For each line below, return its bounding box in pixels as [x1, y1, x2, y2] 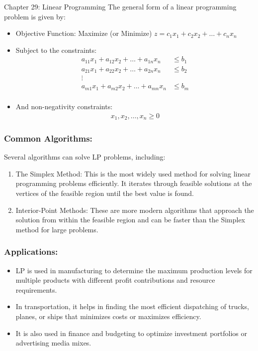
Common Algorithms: [4, 132, 92, 144]
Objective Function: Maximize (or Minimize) [15, 28, 152, 38]
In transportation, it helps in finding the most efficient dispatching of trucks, [15, 301, 249, 312]
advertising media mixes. [15, 338, 91, 348]
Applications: [4, 245, 58, 258]
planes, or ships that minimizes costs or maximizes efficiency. [15, 311, 201, 321]
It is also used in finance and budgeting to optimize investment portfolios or [15, 328, 247, 338]
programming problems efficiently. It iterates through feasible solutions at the [15, 178, 252, 188]
